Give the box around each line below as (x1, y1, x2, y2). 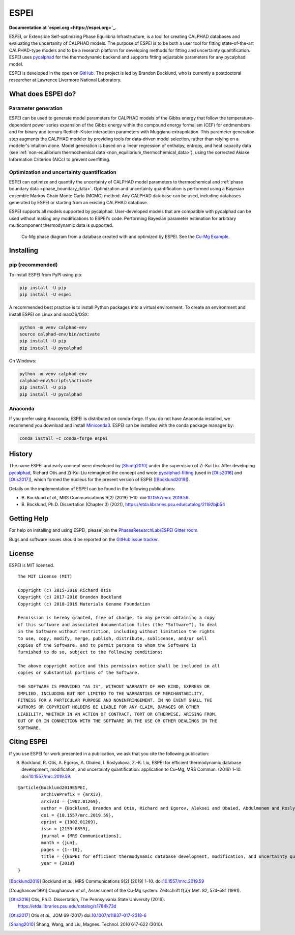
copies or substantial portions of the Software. (18, 670, 140, 676)
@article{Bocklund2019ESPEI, (18, 785, 88, 790)
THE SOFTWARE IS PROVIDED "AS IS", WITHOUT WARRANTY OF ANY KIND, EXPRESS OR (18, 684, 210, 690)
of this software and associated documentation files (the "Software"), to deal (18, 622, 218, 627)
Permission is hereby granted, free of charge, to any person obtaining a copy (18, 615, 215, 621)
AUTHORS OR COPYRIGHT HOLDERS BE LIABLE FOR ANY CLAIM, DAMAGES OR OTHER (18, 704, 200, 710)
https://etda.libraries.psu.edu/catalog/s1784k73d (18, 903, 117, 909)
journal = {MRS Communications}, (41, 833, 122, 839)
